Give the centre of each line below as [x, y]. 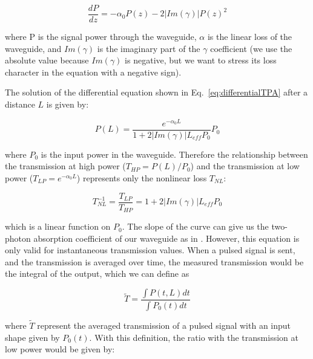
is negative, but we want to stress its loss [201, 60]
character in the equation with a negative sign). [93, 72]
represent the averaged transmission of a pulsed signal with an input [164, 325]
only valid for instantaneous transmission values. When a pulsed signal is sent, [150, 250]
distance [20, 104]
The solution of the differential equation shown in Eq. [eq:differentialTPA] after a [156, 92]
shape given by [32, 337]
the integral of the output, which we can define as [97, 273]
